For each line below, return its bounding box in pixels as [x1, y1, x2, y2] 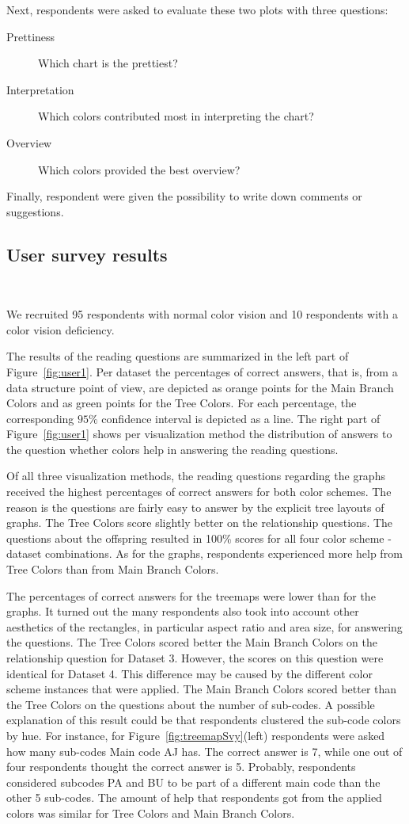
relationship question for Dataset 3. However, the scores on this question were [6, 650, 384, 666]
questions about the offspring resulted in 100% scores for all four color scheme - [6, 529, 392, 546]
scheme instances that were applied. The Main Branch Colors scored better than [6, 681, 397, 697]
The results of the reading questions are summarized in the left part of [6, 348, 349, 364]
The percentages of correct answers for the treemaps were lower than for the [6, 587, 376, 604]
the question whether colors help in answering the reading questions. [6, 441, 339, 457]
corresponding [6, 410, 74, 426]
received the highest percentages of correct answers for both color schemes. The [6, 483, 392, 500]
